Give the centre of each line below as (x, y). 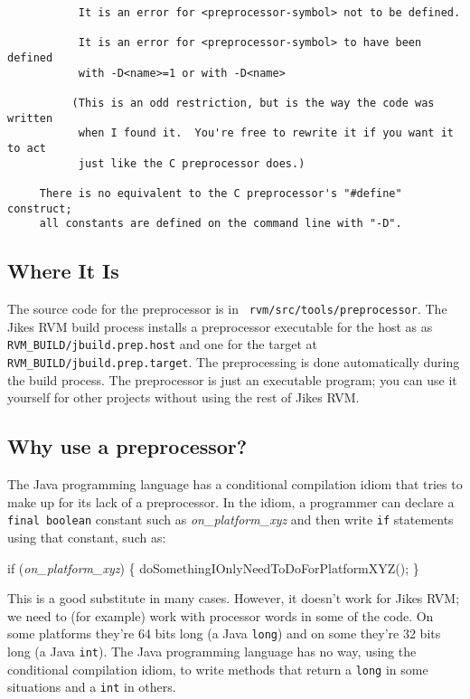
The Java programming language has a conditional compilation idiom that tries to (235, 484)
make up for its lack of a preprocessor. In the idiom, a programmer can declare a (231, 501)
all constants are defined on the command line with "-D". (221, 224)
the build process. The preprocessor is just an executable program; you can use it (232, 379)
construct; (40, 208)
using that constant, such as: (87, 537)
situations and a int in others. (92, 687)
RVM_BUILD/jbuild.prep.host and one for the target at (162, 344)
